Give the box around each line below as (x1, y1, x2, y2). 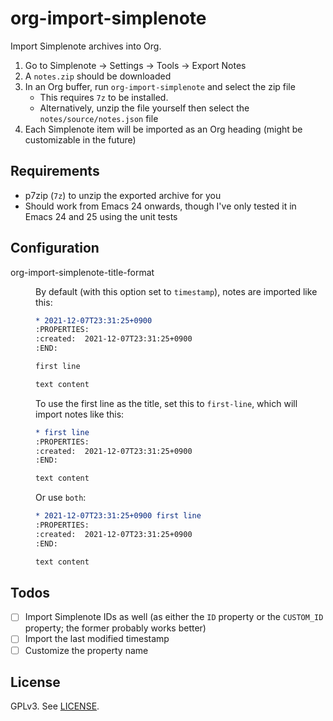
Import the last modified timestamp (24, 633, 170, 645)
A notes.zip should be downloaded (24, 70, 172, 82)
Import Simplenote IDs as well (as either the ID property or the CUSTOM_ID (24, 611, 324, 623)
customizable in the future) (24, 133, 137, 146)
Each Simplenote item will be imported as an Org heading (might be (24, 123, 303, 135)
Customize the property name (24, 644, 149, 656)
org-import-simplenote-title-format (10, 266, 155, 278)
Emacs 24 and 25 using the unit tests (24, 210, 178, 222)
